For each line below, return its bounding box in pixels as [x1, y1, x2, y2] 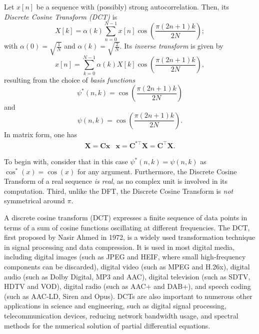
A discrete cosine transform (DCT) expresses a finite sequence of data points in [4, 212, 247, 222]
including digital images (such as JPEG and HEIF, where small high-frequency [4, 251, 246, 262]
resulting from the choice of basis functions [4, 74, 135, 85]
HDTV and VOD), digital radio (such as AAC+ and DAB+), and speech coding [4, 281, 251, 291]
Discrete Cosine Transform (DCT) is [4, 11, 117, 22]
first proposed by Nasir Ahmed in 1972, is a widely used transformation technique [4, 232, 255, 242]
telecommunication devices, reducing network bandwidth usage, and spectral [4, 310, 238, 320]
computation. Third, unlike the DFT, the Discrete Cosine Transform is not [4, 185, 233, 196]
